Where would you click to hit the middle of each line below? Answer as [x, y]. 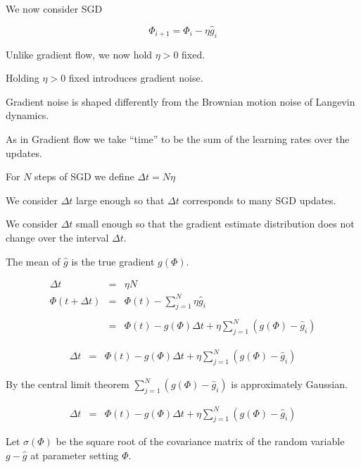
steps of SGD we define [84, 176]
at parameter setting [75, 455]
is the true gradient [113, 261]
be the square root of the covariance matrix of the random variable [200, 441]
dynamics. [27, 115]
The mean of [33, 261]
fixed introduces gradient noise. [136, 78]
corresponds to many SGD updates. [259, 200]
